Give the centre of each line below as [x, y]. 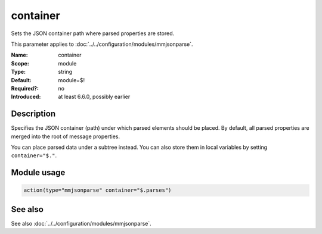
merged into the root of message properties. [66, 136]
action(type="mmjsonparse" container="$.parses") [97, 190]
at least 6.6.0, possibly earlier [94, 97]
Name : [19, 55]
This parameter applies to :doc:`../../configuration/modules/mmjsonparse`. [102, 44]
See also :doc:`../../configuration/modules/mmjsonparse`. [81, 223]
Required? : [25, 88]
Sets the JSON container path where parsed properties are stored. [93, 33]
